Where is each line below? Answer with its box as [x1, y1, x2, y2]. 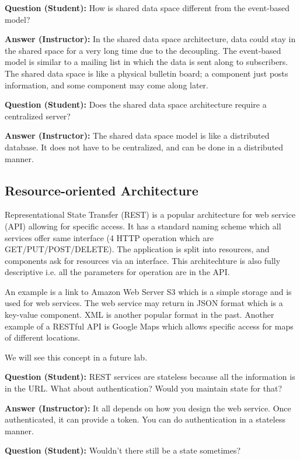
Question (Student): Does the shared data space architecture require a [5, 98, 267, 111]
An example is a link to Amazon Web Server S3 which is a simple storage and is [5, 285, 292, 297]
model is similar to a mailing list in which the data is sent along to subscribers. [5, 56, 288, 68]
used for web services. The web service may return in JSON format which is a [5, 297, 283, 309]
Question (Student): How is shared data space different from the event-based [5, 2, 290, 13]
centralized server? [5, 109, 71, 122]
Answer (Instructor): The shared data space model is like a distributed [5, 129, 270, 142]
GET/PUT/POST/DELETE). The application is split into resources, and [5, 243, 270, 255]
